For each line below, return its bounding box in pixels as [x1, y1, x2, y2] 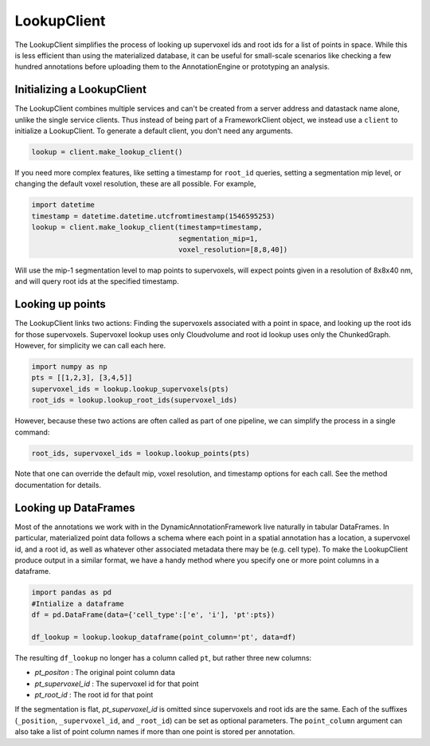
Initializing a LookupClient [14, 83, 147, 96]
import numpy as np [31, 362, 107, 371]
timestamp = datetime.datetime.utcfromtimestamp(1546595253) [31, 211, 276, 221]
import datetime [31, 200, 96, 210]
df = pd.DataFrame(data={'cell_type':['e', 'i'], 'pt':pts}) [31, 611, 276, 619]
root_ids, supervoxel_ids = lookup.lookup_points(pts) [31, 449, 250, 457]
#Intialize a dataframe [31, 599, 125, 608]
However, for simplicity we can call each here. [14, 340, 166, 350]
